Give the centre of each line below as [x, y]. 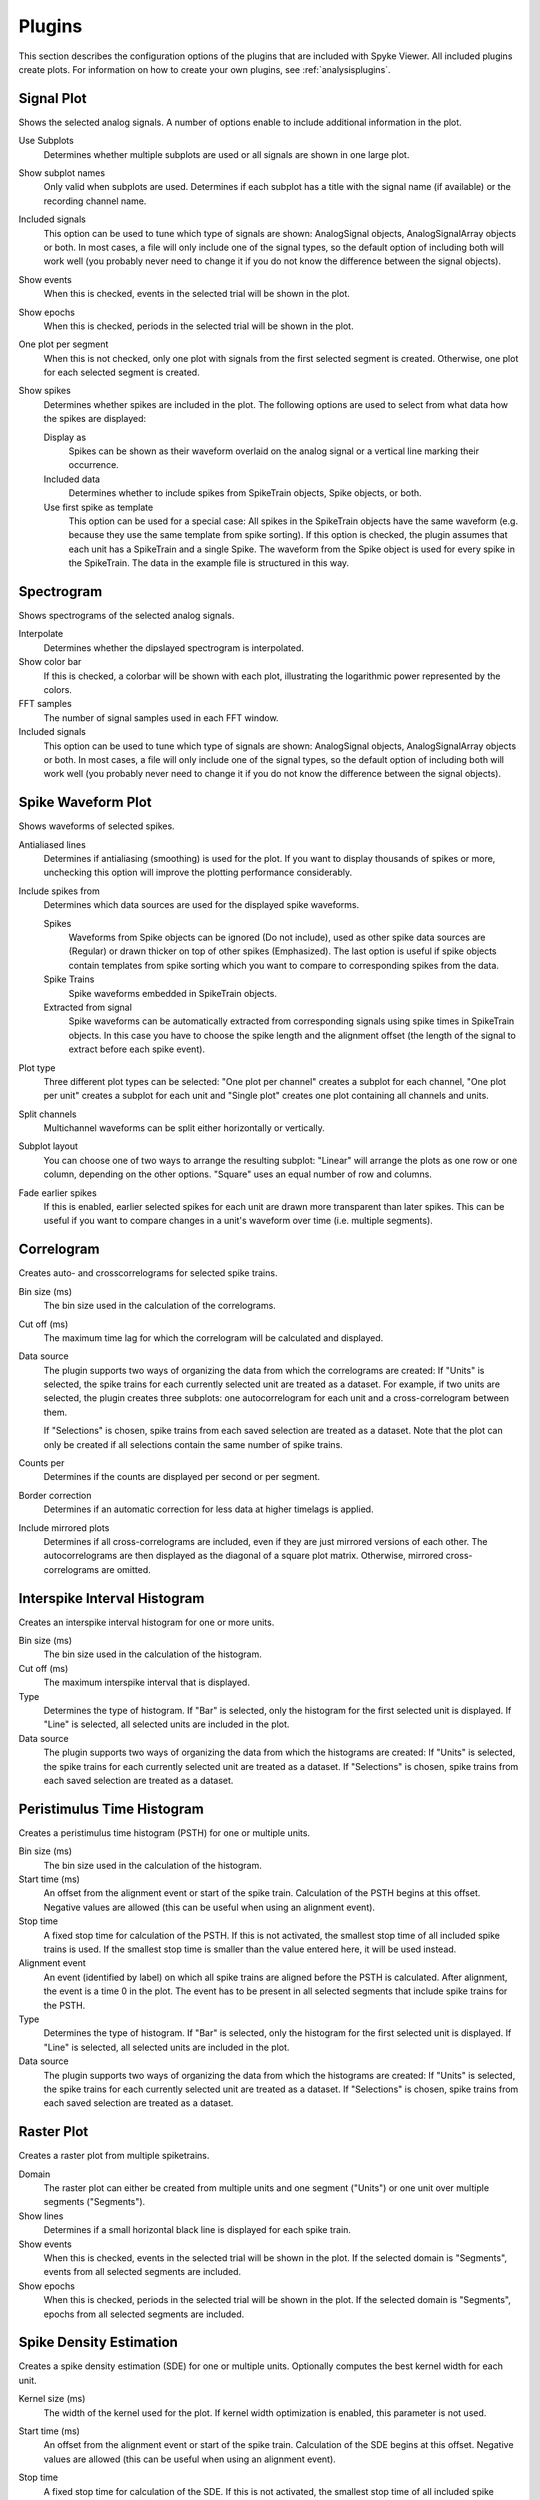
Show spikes [45, 391]
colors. [57, 690]
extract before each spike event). [136, 1049]
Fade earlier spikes [57, 1192]
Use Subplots [46, 141]
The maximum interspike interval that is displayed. [146, 1682]
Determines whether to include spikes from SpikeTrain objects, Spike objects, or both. [245, 493]
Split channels [47, 1114]
